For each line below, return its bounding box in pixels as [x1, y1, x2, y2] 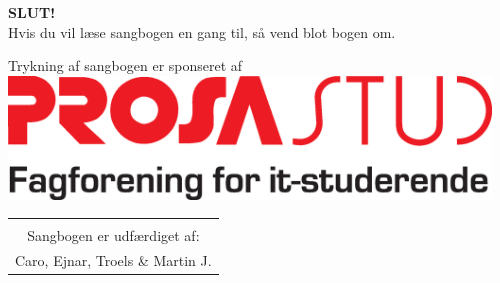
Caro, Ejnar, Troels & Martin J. [15, 250, 212, 270]
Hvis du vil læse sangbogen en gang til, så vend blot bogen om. [8, 21, 396, 42]
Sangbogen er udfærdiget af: [27, 225, 200, 246]
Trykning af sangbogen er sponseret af [8, 55, 243, 76]
